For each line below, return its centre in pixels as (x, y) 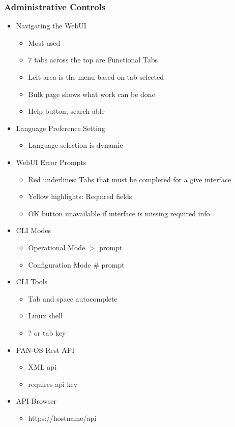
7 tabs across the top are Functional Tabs (93, 60)
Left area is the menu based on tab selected (96, 77)
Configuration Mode (60, 264)
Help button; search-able (66, 111)
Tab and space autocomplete (73, 298)
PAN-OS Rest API (45, 350)
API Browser (36, 401)
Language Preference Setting (61, 128)
